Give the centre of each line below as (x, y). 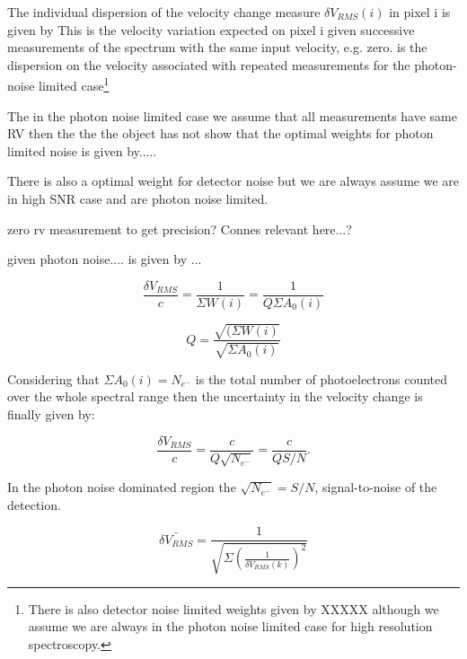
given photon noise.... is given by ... (105, 259)
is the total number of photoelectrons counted (322, 378)
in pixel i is (420, 12)
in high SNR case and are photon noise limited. (138, 198)
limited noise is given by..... (82, 150)
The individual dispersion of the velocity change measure (164, 12)
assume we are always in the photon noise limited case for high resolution (230, 626)
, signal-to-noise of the (376, 487)
